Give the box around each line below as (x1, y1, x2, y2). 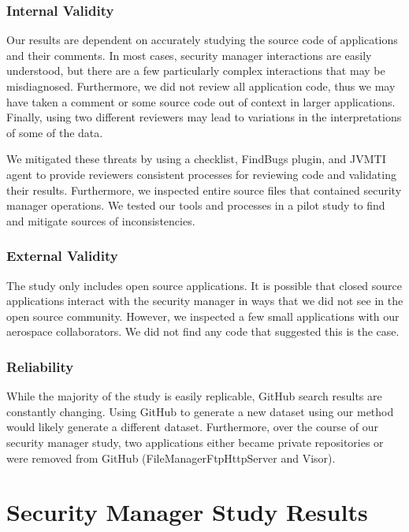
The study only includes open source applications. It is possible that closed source (6, 277, 403, 293)
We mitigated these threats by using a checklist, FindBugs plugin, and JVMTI (6, 151, 386, 167)
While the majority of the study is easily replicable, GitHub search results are (6, 388, 382, 404)
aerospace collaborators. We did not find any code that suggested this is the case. (6, 323, 400, 340)
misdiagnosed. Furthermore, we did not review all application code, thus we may (6, 78, 396, 94)
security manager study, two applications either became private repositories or (6, 433, 384, 450)
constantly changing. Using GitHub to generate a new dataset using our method (6, 403, 394, 419)
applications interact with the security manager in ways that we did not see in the (6, 292, 403, 309)
